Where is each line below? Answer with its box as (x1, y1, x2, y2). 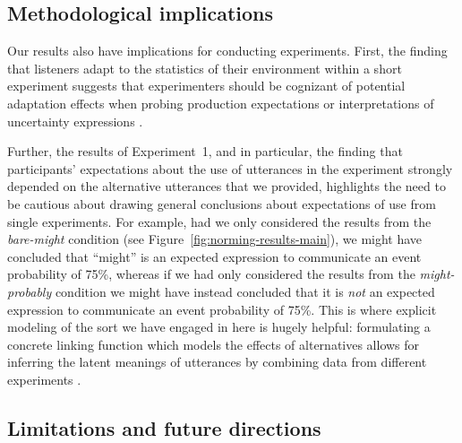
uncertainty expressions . (7, 111, 143, 130)
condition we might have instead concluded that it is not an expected (55, 282, 435, 300)
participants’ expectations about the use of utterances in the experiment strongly (7, 159, 453, 178)
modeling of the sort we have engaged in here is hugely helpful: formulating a (7, 317, 431, 336)
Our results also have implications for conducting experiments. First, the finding (7, 41, 448, 60)
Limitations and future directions (7, 413, 321, 441)
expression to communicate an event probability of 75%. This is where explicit (7, 300, 437, 318)
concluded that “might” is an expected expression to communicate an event (7, 247, 422, 265)
